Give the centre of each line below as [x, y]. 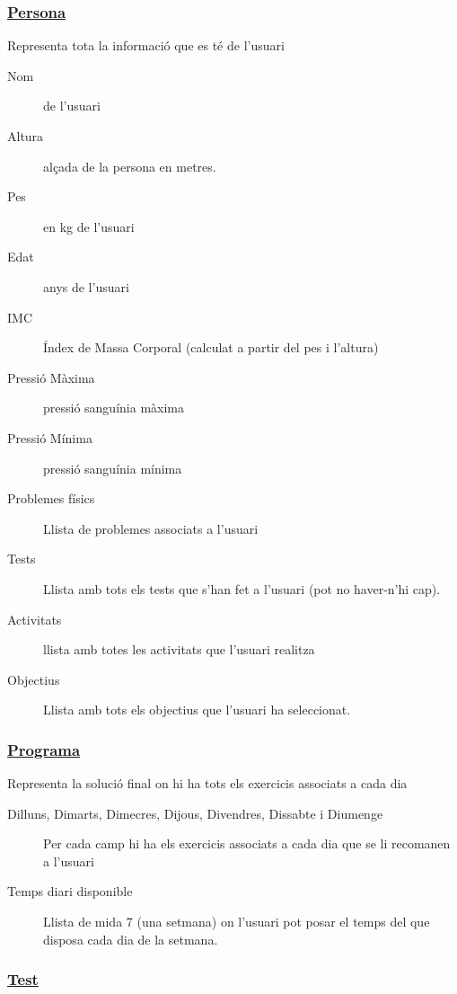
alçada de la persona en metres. [130, 166]
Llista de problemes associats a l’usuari [151, 528]
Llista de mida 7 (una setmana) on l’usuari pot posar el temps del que [237, 922]
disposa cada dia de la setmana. [131, 939]
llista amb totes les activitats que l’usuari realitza [179, 649]
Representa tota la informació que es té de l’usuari [146, 45]
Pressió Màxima [51, 377]
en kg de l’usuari [89, 226]
